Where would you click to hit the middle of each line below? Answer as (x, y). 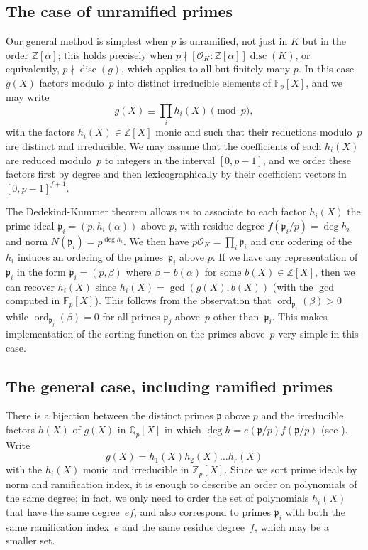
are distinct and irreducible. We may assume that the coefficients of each (164, 145)
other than (236, 316)
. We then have (156, 241)
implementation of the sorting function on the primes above (135, 333)
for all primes (131, 316)
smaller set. (30, 540)
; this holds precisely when (115, 54)
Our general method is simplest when (87, 41)
